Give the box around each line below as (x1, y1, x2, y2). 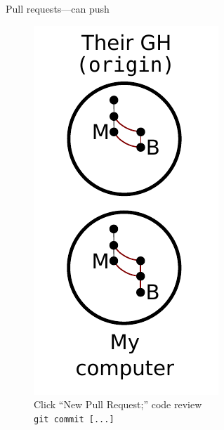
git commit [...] (34, 414, 114, 424)
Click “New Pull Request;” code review (34, 397, 202, 412)
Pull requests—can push (6, 1, 110, 15)
